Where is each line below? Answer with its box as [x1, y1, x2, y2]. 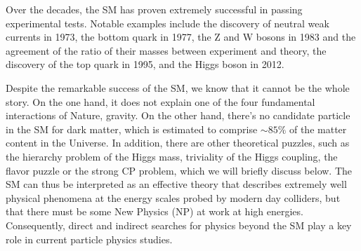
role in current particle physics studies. [6, 231, 173, 246]
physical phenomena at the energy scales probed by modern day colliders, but [6, 190, 341, 205]
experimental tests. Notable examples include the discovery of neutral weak [6, 15, 329, 30]
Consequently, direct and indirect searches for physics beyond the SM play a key [6, 217, 352, 232]
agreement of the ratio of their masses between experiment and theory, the [6, 43, 327, 57]
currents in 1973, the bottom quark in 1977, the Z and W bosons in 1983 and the [6, 29, 356, 44]
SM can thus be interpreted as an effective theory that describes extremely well [6, 177, 347, 191]
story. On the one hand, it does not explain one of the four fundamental [6, 94, 315, 109]
